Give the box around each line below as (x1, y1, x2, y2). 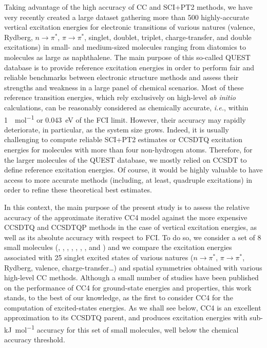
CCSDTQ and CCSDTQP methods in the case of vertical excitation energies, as (4, 222, 257, 233)
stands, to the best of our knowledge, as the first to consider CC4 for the (4, 292, 233, 303)
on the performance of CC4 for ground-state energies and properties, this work (4, 282, 252, 293)
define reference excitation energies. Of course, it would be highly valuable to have (4, 164, 263, 175)
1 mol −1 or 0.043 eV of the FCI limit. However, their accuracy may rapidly (4, 112, 246, 125)
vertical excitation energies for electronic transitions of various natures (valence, (4, 22, 255, 32)
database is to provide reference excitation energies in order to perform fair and (4, 62, 255, 72)
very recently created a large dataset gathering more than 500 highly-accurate (4, 11, 250, 22)
